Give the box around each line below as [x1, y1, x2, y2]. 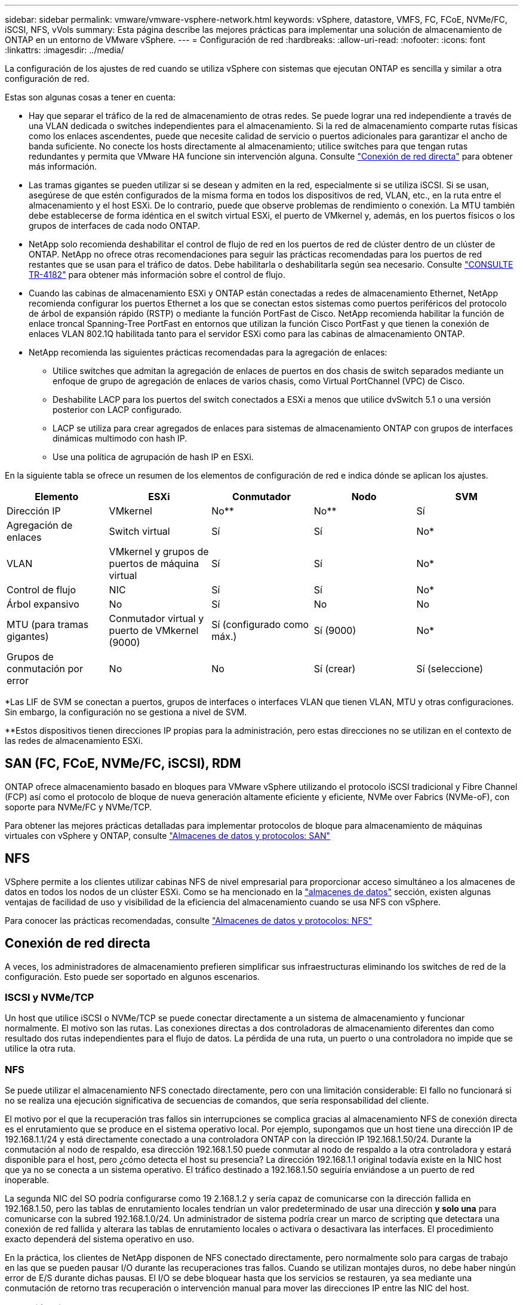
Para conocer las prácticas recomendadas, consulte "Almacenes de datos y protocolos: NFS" [5, 915, 373, 926]
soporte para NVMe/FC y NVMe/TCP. [5, 801, 152, 812]
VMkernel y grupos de [109, 546, 209, 557]
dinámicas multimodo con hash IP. [53, 433, 187, 443]
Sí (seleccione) [416, 663, 484, 675]
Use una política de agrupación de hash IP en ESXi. [53, 452, 254, 462]
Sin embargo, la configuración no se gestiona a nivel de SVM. [5, 707, 247, 717]
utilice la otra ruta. [5, 1043, 76, 1054]
